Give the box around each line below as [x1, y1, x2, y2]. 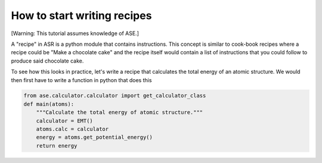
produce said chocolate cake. [11, 57, 84, 64]
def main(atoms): [23, 101, 75, 107]
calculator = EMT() [36, 117, 94, 124]
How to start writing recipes [11, 9, 152, 22]
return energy [36, 142, 78, 149]
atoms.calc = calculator [36, 126, 109, 133]
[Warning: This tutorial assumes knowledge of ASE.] [11, 30, 140, 37]
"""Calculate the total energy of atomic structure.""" [36, 109, 203, 116]
